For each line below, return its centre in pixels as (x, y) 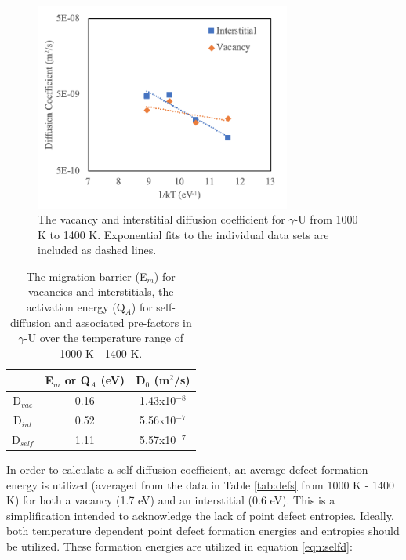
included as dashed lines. (97, 250)
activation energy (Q (76, 307)
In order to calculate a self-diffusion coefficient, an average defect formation (187, 469)
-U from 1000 (326, 219)
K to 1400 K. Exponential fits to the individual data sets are (183, 234)
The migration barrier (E (87, 276)
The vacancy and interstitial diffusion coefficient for (161, 219)
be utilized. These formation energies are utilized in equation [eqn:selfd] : (179, 546)
